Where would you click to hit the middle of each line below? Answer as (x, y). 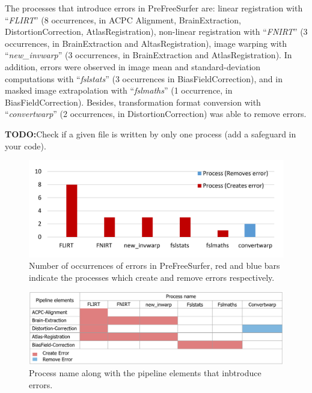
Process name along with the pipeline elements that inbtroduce (145, 373)
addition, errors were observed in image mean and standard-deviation (133, 66)
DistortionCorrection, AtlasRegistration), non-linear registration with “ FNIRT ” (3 (156, 31)
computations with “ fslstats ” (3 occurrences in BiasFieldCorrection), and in (144, 78)
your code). (26, 145)
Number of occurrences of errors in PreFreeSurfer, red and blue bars (154, 265)
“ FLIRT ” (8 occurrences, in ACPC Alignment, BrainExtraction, (123, 19)
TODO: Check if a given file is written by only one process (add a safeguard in (151, 133)
